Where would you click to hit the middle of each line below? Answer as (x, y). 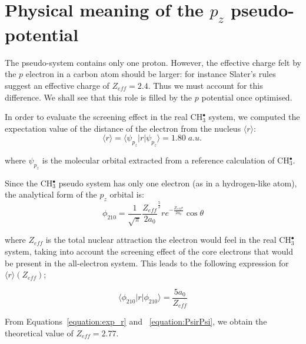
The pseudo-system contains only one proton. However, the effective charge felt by (153, 62)
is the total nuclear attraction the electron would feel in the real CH (168, 240)
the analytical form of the (51, 194)
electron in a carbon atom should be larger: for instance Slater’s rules (151, 74)
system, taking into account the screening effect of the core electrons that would (149, 251)
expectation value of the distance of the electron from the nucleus (123, 128)
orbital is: (127, 194)
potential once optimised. (247, 97)
